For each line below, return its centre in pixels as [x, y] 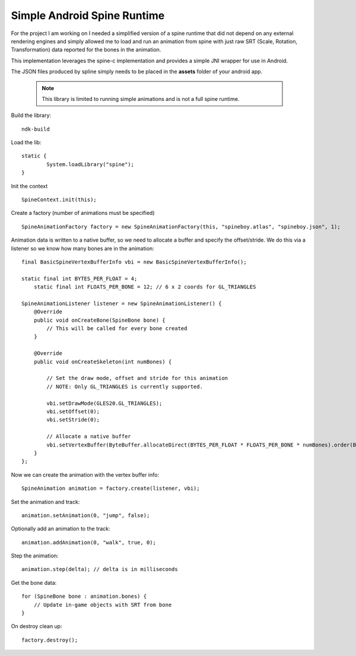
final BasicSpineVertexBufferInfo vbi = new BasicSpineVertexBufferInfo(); [134, 262]
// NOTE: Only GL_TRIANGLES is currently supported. [125, 386]
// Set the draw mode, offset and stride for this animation [137, 378]
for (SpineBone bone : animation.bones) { [84, 596]
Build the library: [31, 115]
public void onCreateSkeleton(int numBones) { [103, 362]
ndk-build [36, 129]
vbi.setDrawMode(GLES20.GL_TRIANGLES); [104, 403]
